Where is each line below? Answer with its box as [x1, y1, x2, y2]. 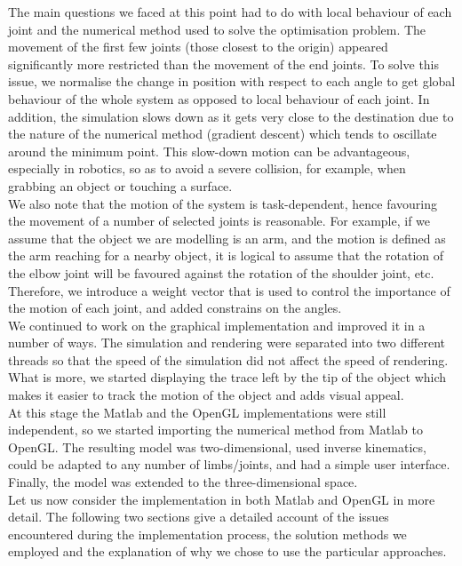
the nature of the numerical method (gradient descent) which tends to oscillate [8, 124, 437, 143]
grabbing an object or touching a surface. [8, 176, 233, 195]
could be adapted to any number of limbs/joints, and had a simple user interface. [8, 455, 450, 474]
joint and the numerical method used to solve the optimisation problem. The [8, 20, 426, 38]
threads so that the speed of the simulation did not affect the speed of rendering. [8, 350, 449, 369]
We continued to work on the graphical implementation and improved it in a [8, 315, 426, 334]
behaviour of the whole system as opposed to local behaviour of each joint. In [8, 89, 430, 108]
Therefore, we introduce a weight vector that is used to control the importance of [8, 281, 450, 299]
